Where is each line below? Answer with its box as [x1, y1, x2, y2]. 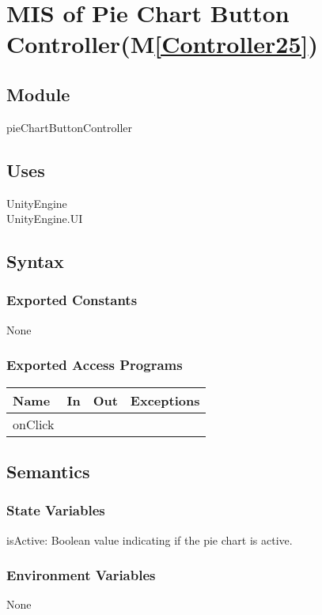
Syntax [6, 249, 64, 274]
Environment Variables [6, 565, 156, 585]
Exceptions [130, 391, 200, 409]
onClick [13, 414, 55, 433]
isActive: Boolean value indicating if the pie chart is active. [6, 531, 293, 548]
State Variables [6, 500, 105, 520]
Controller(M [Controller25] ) [6, 28, 318, 60]
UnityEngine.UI [6, 210, 83, 227]
